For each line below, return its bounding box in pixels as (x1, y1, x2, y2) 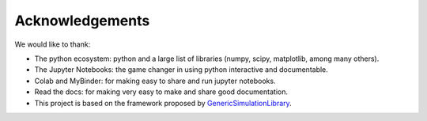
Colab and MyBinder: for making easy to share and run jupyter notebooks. (34, 76, 276, 85)
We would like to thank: (14, 40, 91, 49)
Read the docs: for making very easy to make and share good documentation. (34, 87, 289, 96)
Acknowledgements (14, 12, 150, 29)
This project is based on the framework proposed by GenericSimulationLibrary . (34, 98, 292, 108)
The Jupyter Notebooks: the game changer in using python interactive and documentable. (34, 65, 328, 74)
